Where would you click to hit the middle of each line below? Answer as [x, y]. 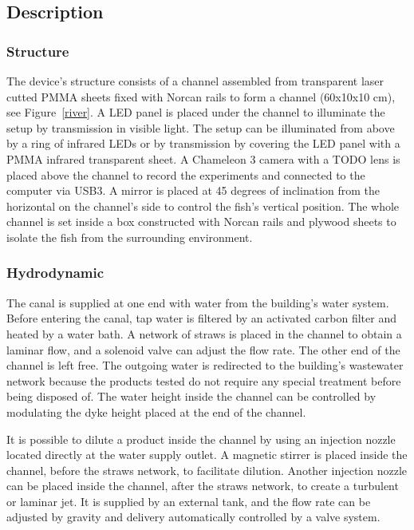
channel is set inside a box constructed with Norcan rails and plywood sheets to [201, 221]
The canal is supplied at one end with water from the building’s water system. [198, 302]
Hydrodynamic [55, 273]
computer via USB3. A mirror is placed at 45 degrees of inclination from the [193, 190]
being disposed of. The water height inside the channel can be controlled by [191, 396]
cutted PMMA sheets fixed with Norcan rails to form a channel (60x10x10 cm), [201, 96]
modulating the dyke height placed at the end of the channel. [156, 411]
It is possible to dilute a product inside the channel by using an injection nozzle [201, 439]
